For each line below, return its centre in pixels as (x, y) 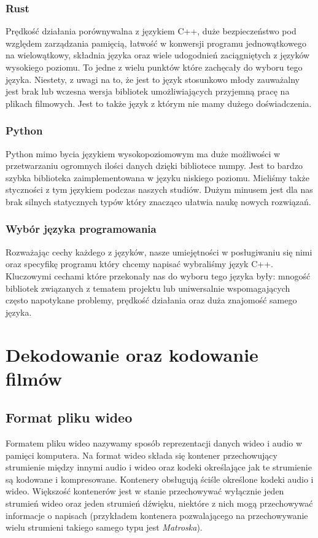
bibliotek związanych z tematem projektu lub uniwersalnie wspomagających (148, 288)
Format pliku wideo (69, 417)
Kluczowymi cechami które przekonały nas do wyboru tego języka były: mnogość (158, 275)
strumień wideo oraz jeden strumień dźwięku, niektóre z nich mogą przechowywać (159, 503)
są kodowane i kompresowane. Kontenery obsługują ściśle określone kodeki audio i (160, 479)
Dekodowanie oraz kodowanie (132, 354)
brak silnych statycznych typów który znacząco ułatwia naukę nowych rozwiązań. (158, 201)
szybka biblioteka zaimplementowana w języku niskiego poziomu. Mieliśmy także (157, 177)
